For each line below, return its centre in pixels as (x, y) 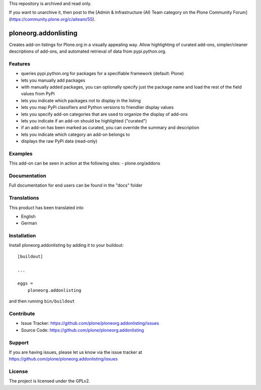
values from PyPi (38, 94)
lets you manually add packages (53, 80)
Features (20, 64)
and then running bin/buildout (42, 301)
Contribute (22, 314)
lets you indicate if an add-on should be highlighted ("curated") (84, 120)
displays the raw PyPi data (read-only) (59, 141)
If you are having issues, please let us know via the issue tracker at (76, 352)
